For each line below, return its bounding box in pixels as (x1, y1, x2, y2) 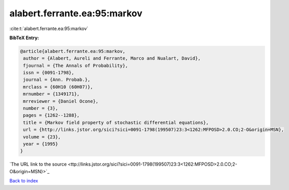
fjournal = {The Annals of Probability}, (23, 63, 128, 68)
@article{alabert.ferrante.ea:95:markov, (20, 48, 126, 54)
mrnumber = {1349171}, (23, 91, 80, 97)
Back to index (9, 178, 38, 184)
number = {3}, (23, 105, 58, 112)
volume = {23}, (23, 134, 61, 140)
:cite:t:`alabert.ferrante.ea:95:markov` (9, 25, 89, 32)
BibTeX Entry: (9, 35, 39, 41)
